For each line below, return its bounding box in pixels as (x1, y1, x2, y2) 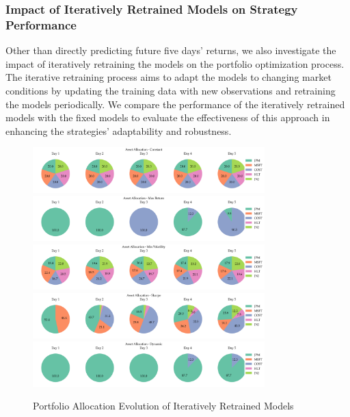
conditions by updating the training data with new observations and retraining (5, 83, 336, 97)
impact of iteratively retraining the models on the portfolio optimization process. (5, 56, 345, 71)
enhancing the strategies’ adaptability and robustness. (5, 123, 232, 138)
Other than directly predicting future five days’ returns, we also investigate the (5, 43, 336, 58)
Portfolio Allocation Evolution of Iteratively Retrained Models (33, 399, 294, 413)
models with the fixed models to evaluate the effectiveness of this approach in (5, 110, 330, 125)
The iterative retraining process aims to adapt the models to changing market (5, 70, 332, 84)
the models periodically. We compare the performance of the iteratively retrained (5, 97, 345, 111)
